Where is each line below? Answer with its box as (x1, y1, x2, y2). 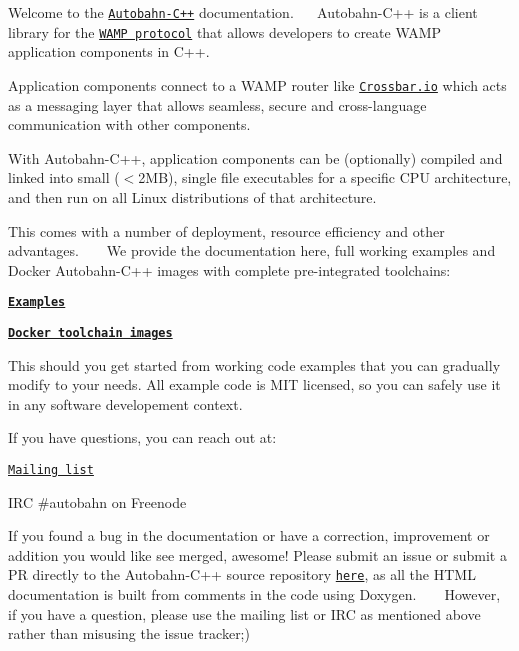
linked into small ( (8, 167, 120, 188)
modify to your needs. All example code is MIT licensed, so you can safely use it (8, 374, 501, 395)
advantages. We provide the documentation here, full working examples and (8, 240, 496, 261)
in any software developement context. (8, 393, 243, 414)
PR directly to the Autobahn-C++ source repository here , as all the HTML (8, 564, 476, 585)
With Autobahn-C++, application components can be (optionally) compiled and (8, 147, 503, 168)
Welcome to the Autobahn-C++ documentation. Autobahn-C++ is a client (8, 2, 478, 22)
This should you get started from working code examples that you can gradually (8, 354, 501, 375)
